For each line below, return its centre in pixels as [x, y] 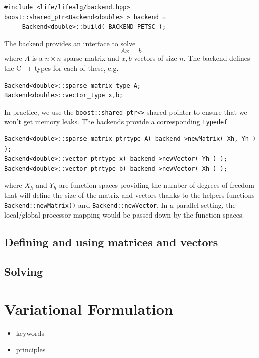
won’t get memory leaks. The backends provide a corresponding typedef [116, 122]
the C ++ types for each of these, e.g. [61, 68]
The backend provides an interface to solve [70, 43]
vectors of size [155, 58]
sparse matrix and [91, 58]
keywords [30, 333]
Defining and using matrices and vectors [111, 242]
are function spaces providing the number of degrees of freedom [157, 185]
